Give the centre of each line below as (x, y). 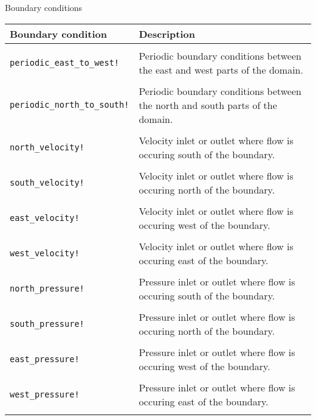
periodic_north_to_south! (70, 105)
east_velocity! (45, 218)
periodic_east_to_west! (65, 62)
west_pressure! (45, 394)
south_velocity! (47, 182)
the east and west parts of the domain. (221, 69)
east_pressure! (45, 359)
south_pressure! (47, 324)
